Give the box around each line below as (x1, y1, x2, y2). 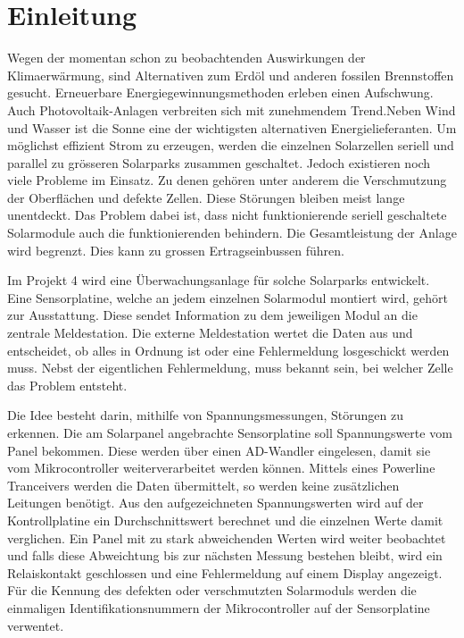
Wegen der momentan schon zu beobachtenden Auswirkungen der (7, 48, 366, 67)
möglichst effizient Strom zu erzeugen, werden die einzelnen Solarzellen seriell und (7, 136, 454, 155)
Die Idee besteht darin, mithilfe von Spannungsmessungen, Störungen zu (7, 406, 403, 424)
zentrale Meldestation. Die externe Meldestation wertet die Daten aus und (7, 323, 413, 342)
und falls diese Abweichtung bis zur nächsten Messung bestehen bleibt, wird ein (7, 546, 443, 565)
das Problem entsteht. (7, 375, 128, 394)
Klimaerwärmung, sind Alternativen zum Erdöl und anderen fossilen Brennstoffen (7, 65, 454, 84)
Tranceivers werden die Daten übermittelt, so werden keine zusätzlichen (7, 475, 400, 494)
